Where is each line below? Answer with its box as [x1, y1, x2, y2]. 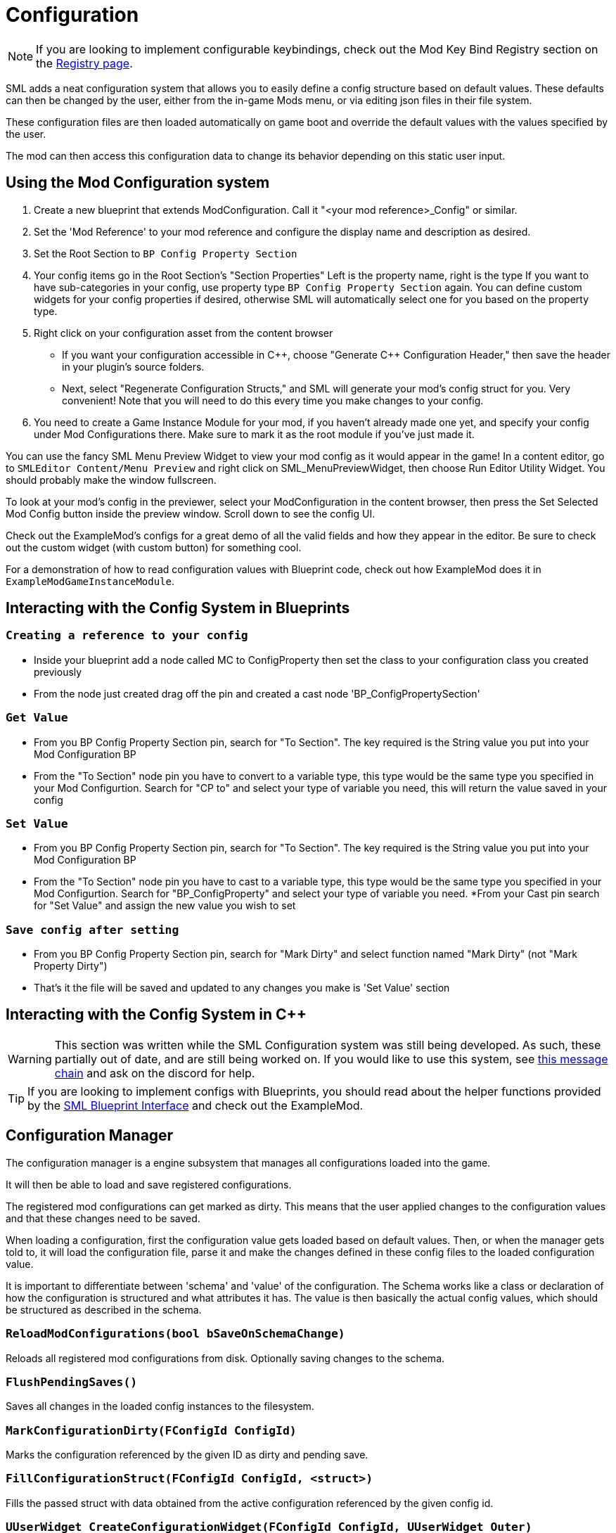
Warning [8, 1051, 52, 1066]
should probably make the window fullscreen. [6, 473, 217, 486]
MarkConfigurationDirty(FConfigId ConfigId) [6, 1423, 297, 1437]
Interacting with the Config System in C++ [6, 1006, 307, 1024]
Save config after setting [6, 923, 179, 937]
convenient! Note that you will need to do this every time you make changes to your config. [62, 394, 484, 406]
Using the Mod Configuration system [6, 174, 270, 192]
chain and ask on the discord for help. [54, 1065, 255, 1080]
